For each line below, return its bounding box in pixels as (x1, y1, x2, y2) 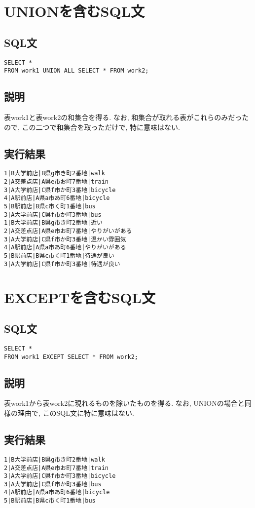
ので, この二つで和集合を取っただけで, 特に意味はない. (4, 121, 180, 132)
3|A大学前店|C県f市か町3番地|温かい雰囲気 (4, 235, 126, 243)
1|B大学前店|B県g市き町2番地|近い (4, 219, 103, 227)
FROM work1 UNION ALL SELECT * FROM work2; (4, 67, 149, 75)
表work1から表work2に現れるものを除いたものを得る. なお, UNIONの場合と (4, 398, 245, 408)
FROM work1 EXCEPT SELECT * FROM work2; (4, 353, 139, 360)
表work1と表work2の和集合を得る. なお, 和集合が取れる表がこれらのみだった (4, 112, 249, 122)
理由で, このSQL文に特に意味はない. (17, 408, 134, 418)
